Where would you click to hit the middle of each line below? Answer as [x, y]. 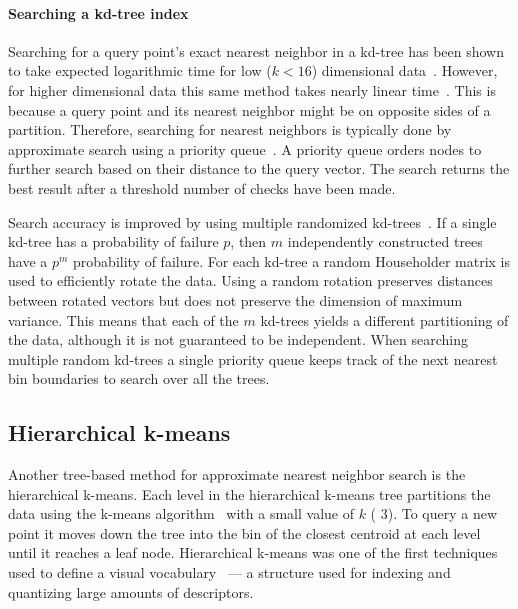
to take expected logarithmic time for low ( [140, 70]
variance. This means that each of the [123, 319]
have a [28, 260]
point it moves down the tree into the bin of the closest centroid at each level [244, 532]
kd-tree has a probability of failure [113, 241]
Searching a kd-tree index [98, 12]
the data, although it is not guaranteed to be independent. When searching [238, 339]
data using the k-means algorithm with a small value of [181, 513]
